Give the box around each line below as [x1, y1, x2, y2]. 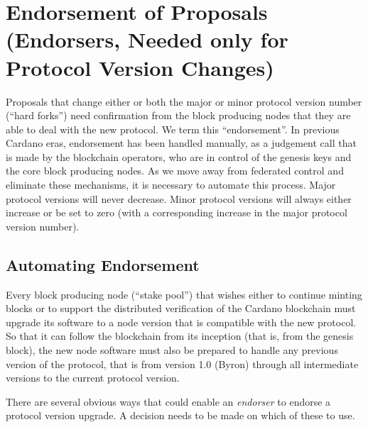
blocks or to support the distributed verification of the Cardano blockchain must [6, 301, 356, 316]
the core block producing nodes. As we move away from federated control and [6, 163, 344, 178]
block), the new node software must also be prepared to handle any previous [6, 343, 338, 357]
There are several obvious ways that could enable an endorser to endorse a [6, 394, 331, 409]
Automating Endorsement [6, 253, 200, 275]
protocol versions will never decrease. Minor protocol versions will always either [6, 191, 352, 206]
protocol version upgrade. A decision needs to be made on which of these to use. [6, 408, 355, 423]
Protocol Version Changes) [6, 52, 274, 82]
